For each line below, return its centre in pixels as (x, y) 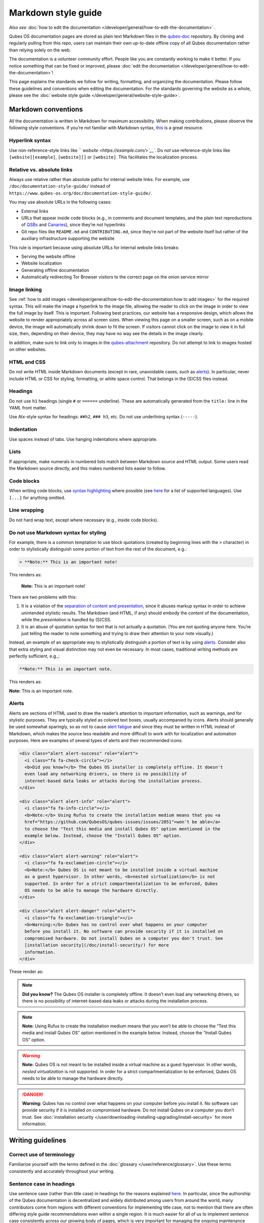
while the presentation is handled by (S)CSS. (66, 620)
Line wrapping (26, 510)
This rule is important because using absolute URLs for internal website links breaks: (94, 248)
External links (35, 211)
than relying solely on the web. (40, 50)
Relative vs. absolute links (41, 170)
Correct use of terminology (42, 1155)
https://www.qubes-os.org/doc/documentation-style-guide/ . (81, 193)
